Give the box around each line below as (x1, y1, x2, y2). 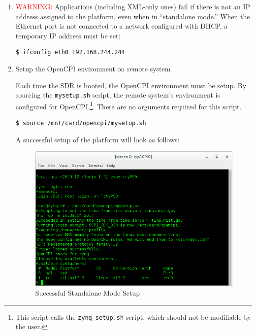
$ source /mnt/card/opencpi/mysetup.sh (15, 120, 146, 127)
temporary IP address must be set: (15, 30, 121, 40)
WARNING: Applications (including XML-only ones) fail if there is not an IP (15, 1, 251, 11)
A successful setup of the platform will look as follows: (15, 134, 180, 144)
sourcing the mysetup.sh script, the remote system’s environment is (15, 90, 220, 100)
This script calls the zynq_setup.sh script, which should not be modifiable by (15, 311, 251, 322)
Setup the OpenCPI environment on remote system (15, 63, 171, 73)
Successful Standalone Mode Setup (35, 287, 140, 298)
